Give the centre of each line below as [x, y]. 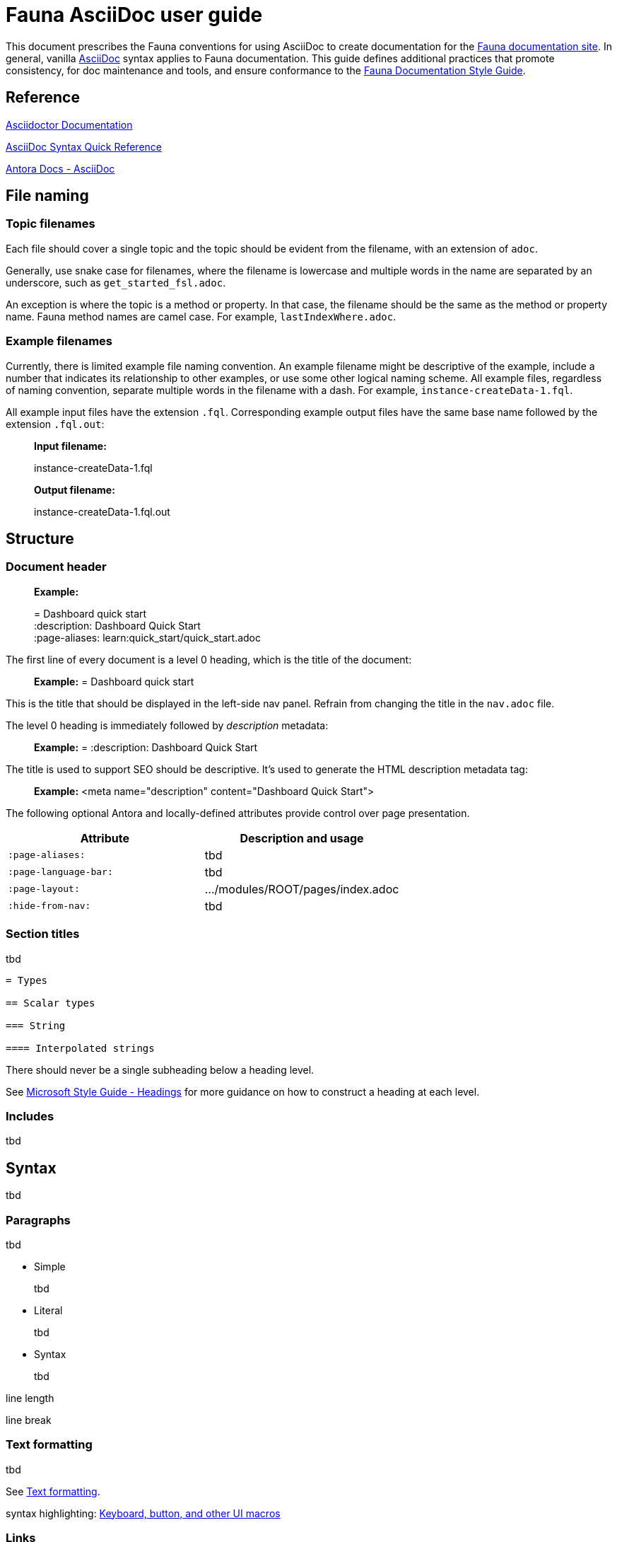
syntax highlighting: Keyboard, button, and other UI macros [143, 1513]
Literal [48, 1310]
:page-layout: [44, 889]
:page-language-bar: [60, 872]
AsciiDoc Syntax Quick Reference [84, 146]
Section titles [43, 934]
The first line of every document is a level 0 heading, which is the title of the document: [209, 659]
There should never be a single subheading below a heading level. [160, 1069]
